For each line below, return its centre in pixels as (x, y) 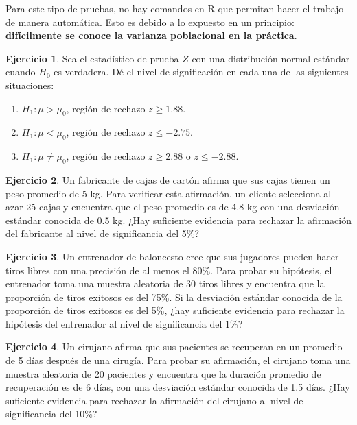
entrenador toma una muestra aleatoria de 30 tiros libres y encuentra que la (165, 283)
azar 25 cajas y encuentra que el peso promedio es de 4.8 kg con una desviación (173, 207)
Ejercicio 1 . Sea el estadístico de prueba (92, 58)
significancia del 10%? (51, 414)
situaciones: (30, 85)
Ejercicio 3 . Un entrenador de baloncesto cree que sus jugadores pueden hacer (172, 256)
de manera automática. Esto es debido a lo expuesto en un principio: (150, 22)
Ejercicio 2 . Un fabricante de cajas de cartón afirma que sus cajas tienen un (168, 179)
